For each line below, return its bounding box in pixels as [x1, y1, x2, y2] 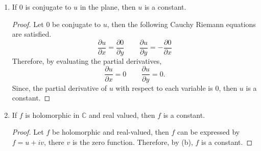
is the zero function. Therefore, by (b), [72, 136, 193, 147]
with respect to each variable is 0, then [115, 82, 238, 93]
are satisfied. [12, 29, 52, 39]
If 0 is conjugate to [12, 2, 72, 12]
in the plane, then [80, 2, 136, 12]
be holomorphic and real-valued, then [52, 127, 169, 137]
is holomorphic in [25, 109, 80, 120]
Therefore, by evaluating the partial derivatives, [12, 55, 162, 66]
